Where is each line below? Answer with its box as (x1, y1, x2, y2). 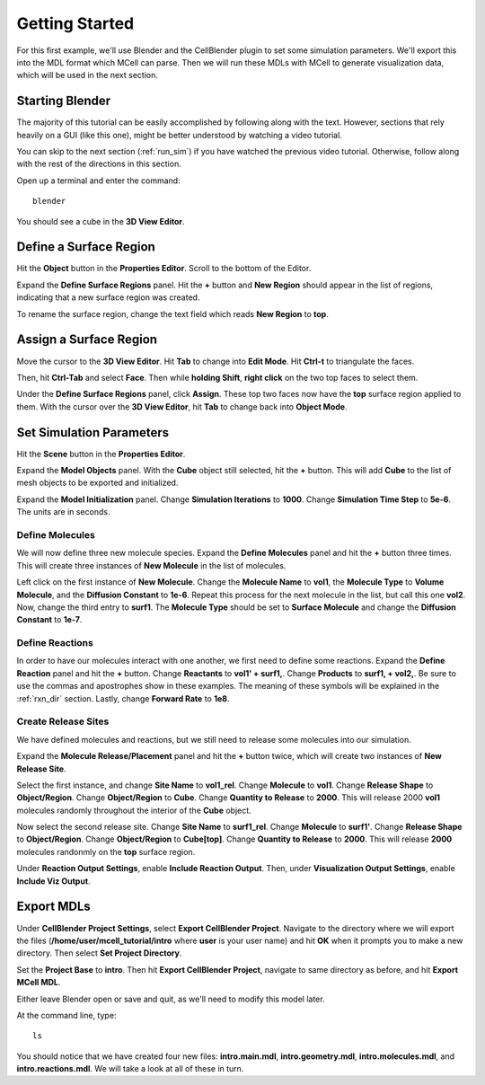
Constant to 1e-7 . (16, 614, 83, 625)
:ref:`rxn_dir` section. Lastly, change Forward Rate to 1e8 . (16, 692, 230, 704)
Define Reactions (16, 637, 93, 649)
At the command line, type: (16, 1010, 117, 1020)
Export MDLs (16, 899, 92, 914)
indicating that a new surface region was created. (16, 292, 200, 303)
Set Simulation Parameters (16, 425, 170, 440)
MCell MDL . (16, 977, 61, 988)
